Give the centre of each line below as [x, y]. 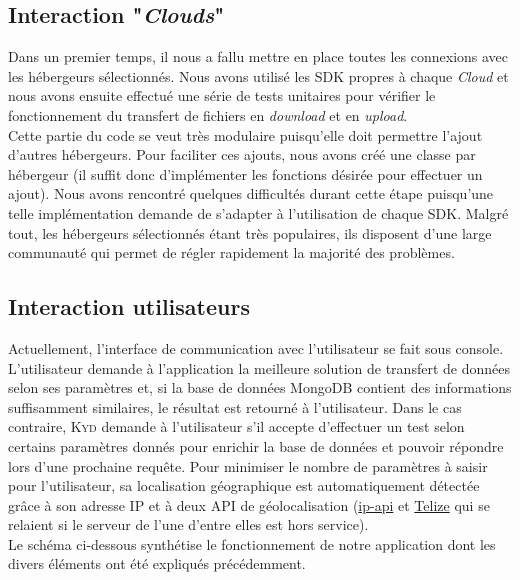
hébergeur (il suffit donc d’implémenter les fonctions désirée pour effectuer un [245, 173]
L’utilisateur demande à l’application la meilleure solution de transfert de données [259, 367]
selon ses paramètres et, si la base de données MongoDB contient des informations [260, 387]
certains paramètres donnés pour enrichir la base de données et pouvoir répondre [256, 445]
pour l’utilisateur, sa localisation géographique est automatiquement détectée [244, 485]
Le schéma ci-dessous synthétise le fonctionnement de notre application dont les [252, 543]
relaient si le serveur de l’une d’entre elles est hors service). [188, 524]
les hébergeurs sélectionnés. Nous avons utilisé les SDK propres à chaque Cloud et [258, 75]
